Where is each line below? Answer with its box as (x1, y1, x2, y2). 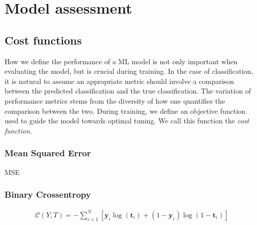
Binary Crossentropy (5, 188, 91, 201)
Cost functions (5, 32, 82, 48)
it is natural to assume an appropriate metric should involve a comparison (5, 75, 234, 86)
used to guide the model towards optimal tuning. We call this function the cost (5, 115, 249, 126)
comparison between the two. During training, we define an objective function (5, 105, 246, 116)
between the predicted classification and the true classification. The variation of (5, 85, 251, 96)
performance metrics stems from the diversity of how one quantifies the (5, 95, 225, 106)
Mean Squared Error (5, 147, 91, 159)
